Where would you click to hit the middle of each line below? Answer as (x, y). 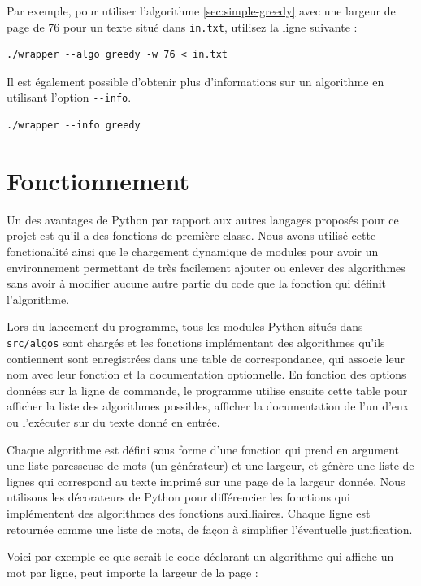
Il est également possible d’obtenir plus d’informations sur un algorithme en (195, 81)
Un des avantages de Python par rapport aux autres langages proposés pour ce (203, 219)
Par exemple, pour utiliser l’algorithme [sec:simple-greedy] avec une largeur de (201, 11)
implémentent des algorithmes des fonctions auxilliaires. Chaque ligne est (189, 512)
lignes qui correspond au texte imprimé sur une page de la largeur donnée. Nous (206, 481)
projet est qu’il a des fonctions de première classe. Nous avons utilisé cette (191, 235)
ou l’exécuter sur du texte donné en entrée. (113, 422)
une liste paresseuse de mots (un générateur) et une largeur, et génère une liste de (210, 465)
